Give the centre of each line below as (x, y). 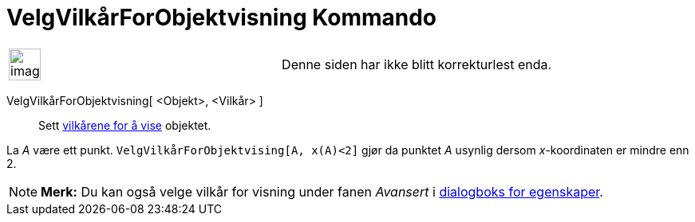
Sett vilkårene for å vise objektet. (125, 125)
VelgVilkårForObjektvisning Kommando (222, 18)
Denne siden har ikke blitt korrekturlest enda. (417, 64)
